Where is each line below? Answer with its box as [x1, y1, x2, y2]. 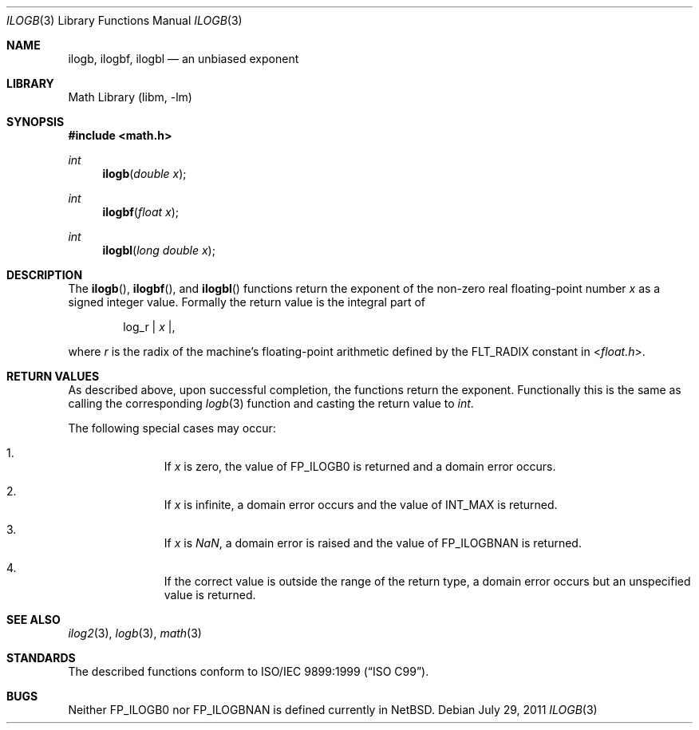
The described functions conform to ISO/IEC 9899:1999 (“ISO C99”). [68, 665, 429, 678]
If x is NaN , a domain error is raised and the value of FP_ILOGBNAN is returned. [164, 536, 582, 550]
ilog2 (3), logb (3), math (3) [68, 626, 202, 640]
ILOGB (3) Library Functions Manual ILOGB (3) [6, 14, 243, 27]
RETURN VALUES [6, 369, 100, 383]
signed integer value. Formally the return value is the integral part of [68, 295, 426, 309]
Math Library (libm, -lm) [68, 90, 192, 104]
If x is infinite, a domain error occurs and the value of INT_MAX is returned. [164, 498, 558, 511]
